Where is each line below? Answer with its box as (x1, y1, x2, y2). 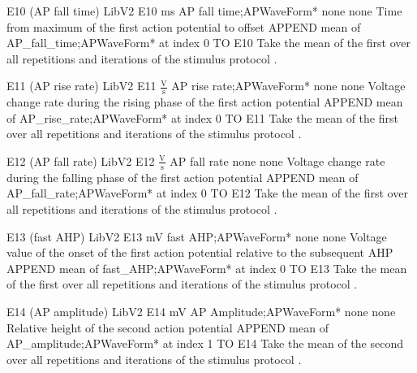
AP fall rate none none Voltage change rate (170, 152, 385, 169)
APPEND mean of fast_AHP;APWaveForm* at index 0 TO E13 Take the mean (6, 259, 407, 276)
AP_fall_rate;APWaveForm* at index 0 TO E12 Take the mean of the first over (6, 184, 408, 202)
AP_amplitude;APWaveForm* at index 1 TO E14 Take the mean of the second (6, 335, 403, 352)
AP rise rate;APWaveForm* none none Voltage (171, 77, 406, 94)
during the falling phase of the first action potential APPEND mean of (6, 168, 359, 185)
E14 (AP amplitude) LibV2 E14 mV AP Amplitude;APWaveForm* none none (6, 302, 396, 319)
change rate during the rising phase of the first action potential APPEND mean (6, 93, 403, 111)
